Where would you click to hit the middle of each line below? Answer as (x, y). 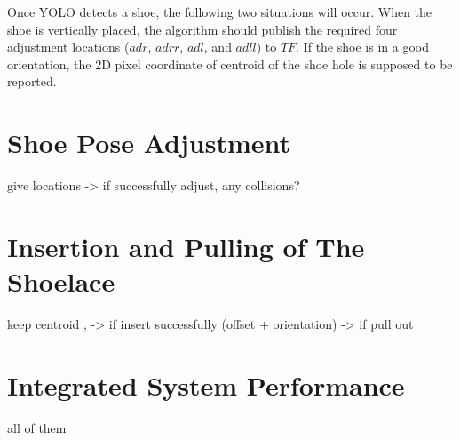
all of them (37, 427)
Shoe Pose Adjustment (149, 143)
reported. (32, 81)
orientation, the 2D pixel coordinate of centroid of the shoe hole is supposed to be (230, 64)
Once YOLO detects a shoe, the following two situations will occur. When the (220, 12)
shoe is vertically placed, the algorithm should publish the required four (202, 29)
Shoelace (61, 281)
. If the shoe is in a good (362, 47)
